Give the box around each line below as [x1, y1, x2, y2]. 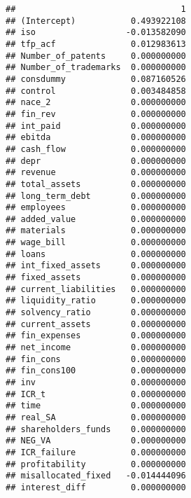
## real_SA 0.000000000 [6, 412, 186, 422]
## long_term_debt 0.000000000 [6, 191, 186, 201]
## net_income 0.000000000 [6, 343, 186, 353]
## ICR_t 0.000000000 [6, 389, 186, 399]
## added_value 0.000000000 [6, 214, 186, 224]
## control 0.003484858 [6, 85, 186, 96]
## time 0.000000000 [6, 401, 186, 411]
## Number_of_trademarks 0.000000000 [6, 62, 186, 73]
